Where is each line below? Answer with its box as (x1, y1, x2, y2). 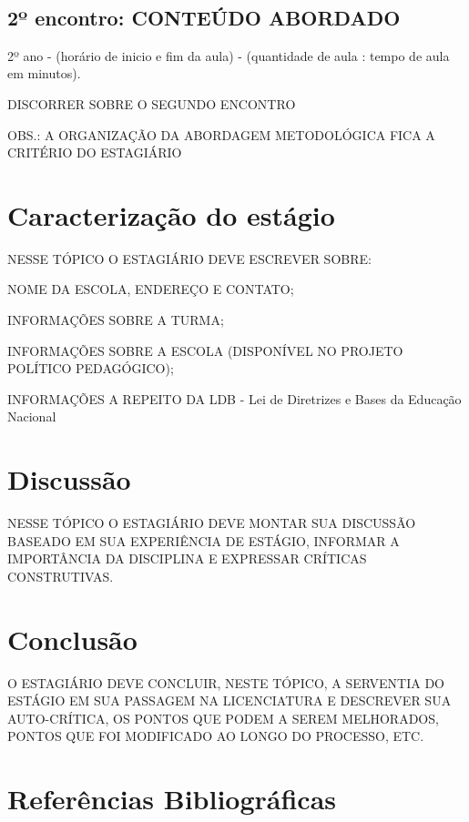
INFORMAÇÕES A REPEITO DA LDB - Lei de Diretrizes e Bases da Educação (7, 389, 462, 408)
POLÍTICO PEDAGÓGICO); (7, 359, 174, 378)
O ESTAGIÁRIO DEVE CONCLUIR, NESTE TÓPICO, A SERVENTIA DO (7, 673, 445, 692)
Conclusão (7, 620, 138, 657)
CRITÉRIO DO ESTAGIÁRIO (7, 143, 182, 162)
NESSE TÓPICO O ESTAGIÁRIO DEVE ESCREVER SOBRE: (7, 249, 372, 268)
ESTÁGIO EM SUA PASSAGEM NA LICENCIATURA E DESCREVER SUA (7, 691, 452, 710)
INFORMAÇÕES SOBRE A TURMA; (7, 310, 224, 330)
